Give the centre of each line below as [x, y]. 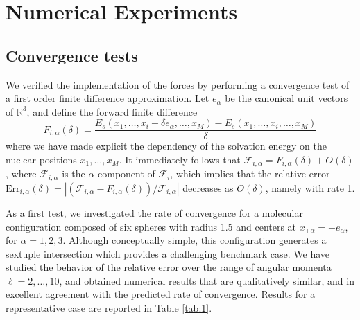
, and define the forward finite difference [112, 111]
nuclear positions [41, 160]
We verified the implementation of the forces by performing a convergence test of [178, 84]
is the [74, 174]
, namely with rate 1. [310, 187]
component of [127, 174]
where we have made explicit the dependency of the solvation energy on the [166, 146]
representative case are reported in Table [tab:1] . [109, 308]
